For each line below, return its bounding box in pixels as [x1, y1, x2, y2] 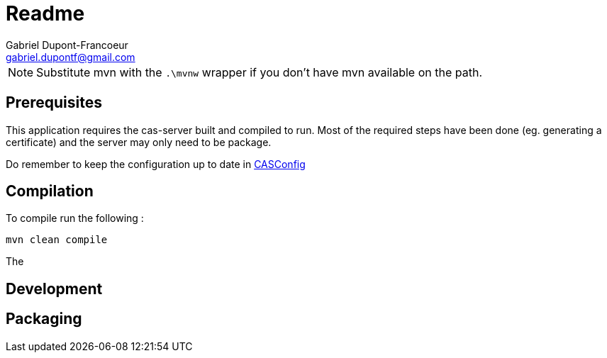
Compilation [6, 182, 94, 201]
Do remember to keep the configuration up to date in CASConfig [6, 157, 306, 170]
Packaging [6, 310, 82, 328]
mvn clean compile [6, 234, 108, 246]
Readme [6, 1, 85, 26]
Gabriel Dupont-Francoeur [6, 38, 128, 51]
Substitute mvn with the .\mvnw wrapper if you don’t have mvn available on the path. [36, 65, 483, 79]
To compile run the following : [6, 212, 144, 225]
